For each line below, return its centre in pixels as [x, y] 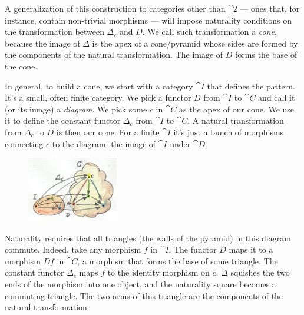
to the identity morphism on [158, 272]
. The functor [193, 249]
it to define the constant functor [63, 120]
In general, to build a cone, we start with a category [99, 86]
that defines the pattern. [251, 86]
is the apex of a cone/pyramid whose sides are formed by [195, 43]
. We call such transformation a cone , [209, 31]
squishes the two [260, 272]
